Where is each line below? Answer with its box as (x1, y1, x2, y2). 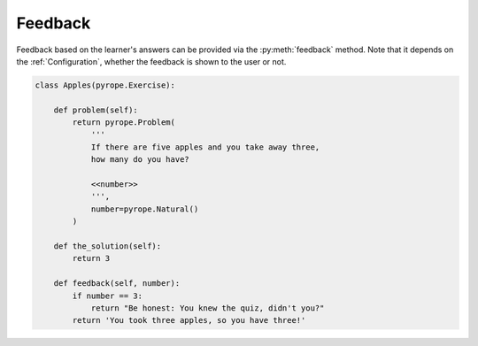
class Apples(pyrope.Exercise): (35, 80, 176, 90)
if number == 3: (72, 290, 143, 301)
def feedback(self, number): (53, 279, 181, 288)
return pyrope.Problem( (72, 118, 176, 127)
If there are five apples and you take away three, (90, 142, 320, 152)
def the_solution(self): (53, 242, 162, 251)
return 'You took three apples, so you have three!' (72, 315, 306, 326)
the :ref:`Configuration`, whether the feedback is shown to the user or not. (16, 56, 287, 66)
